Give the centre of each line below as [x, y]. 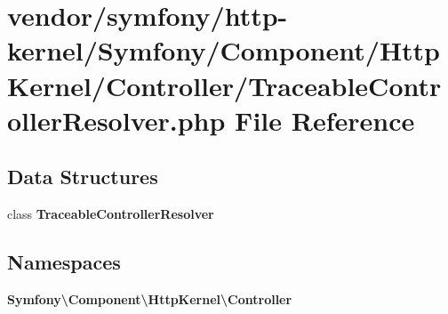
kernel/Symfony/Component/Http [224, 50]
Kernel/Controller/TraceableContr [224, 85]
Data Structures [83, 177]
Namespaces [64, 262]
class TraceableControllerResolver [111, 214]
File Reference [325, 120]
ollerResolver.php [116, 120]
